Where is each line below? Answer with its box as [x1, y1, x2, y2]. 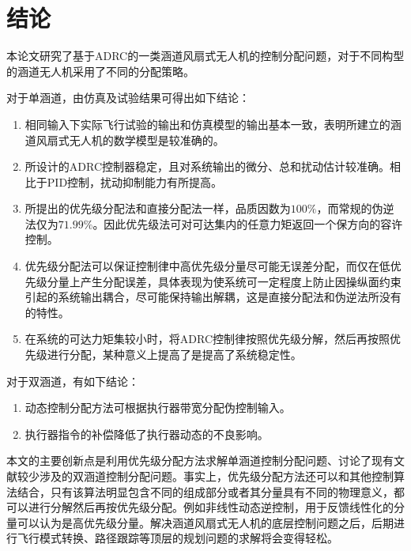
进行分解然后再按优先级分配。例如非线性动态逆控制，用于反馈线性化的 [28, 499, 394, 515]
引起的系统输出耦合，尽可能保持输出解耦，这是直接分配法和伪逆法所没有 [25, 289, 402, 305]
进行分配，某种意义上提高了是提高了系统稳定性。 [47, 346, 302, 363]
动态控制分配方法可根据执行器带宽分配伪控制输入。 [25, 399, 291, 416]
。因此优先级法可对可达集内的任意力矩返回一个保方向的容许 [92, 215, 403, 232]
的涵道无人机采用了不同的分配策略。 [6, 62, 194, 79]
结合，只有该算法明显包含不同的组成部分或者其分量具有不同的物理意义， [17, 483, 394, 500]
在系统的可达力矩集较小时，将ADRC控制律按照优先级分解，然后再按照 [25, 330, 390, 347]
